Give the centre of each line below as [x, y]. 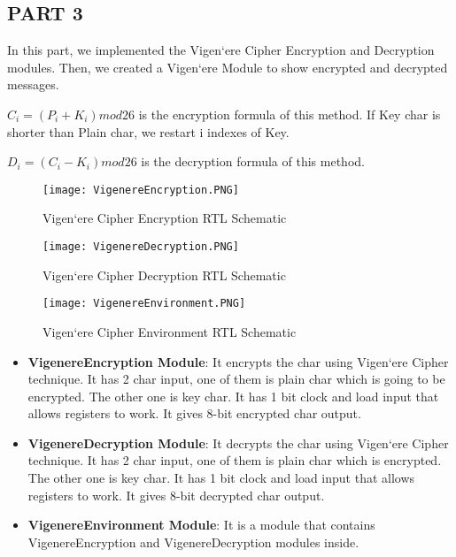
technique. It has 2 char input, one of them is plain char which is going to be [236, 379]
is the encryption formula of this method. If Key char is [290, 114]
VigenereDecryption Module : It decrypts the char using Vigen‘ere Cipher [238, 443]
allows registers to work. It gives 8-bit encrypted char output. [194, 413]
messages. [33, 84]
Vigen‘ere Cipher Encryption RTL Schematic [165, 218]
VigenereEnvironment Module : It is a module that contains [201, 525]
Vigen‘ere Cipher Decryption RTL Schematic [164, 275]
